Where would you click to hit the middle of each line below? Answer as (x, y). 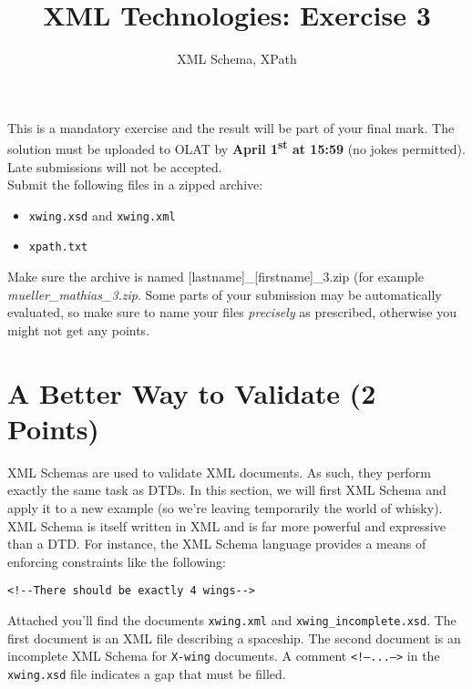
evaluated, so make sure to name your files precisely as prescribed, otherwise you (232, 312)
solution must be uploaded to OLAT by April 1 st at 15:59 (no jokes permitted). (236, 147)
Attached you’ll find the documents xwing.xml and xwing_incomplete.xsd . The (232, 619)
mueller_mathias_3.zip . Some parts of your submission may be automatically (225, 294)
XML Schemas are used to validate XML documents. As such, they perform (219, 472)
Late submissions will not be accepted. (115, 166)
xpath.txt (58, 247)
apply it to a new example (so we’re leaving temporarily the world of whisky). (225, 507)
